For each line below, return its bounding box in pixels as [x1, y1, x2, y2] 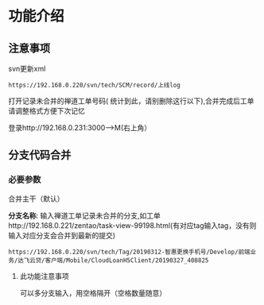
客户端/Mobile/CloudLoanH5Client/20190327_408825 [45, 256, 209, 264]
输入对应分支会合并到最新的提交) [8, 230, 116, 240]
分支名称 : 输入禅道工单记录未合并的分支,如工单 [8, 210, 161, 220]
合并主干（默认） [8, 194, 64, 203]
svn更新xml [8, 64, 46, 73]
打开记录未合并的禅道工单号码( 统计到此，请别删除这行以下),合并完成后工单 [8, 96, 254, 106]
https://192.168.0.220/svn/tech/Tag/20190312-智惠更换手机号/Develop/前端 [8, 248, 250, 256]
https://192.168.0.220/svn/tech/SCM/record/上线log [8, 81, 181, 89]
